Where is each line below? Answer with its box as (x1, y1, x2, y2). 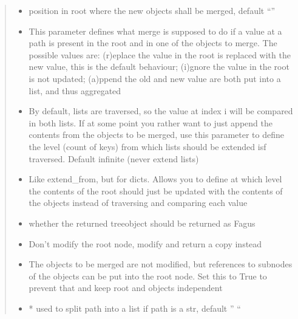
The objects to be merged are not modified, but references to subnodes (29, 258, 293, 270)
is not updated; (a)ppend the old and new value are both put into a (29, 72, 281, 84)
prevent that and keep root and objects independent (29, 281, 223, 294)
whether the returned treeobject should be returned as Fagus (29, 216, 256, 229)
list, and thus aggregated (29, 84, 121, 97)
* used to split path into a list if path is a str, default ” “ (29, 301, 241, 314)
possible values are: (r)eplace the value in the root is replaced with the (29, 48, 291, 61)
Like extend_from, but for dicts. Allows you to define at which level (29, 173, 282, 185)
